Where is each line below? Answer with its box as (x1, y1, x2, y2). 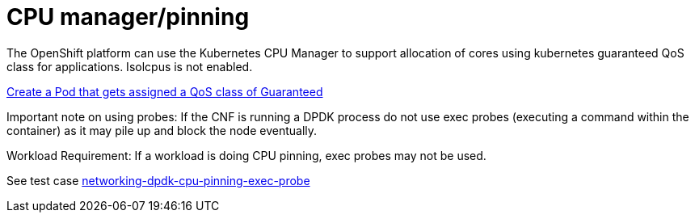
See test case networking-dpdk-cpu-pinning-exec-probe (6, 173, 310, 187)
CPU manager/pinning (6, 3, 250, 31)
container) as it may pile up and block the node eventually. (6, 123, 318, 137)
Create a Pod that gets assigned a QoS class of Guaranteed (6, 84, 323, 99)
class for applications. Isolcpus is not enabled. (6, 59, 253, 74)
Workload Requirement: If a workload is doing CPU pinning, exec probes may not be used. (6, 148, 486, 162)
